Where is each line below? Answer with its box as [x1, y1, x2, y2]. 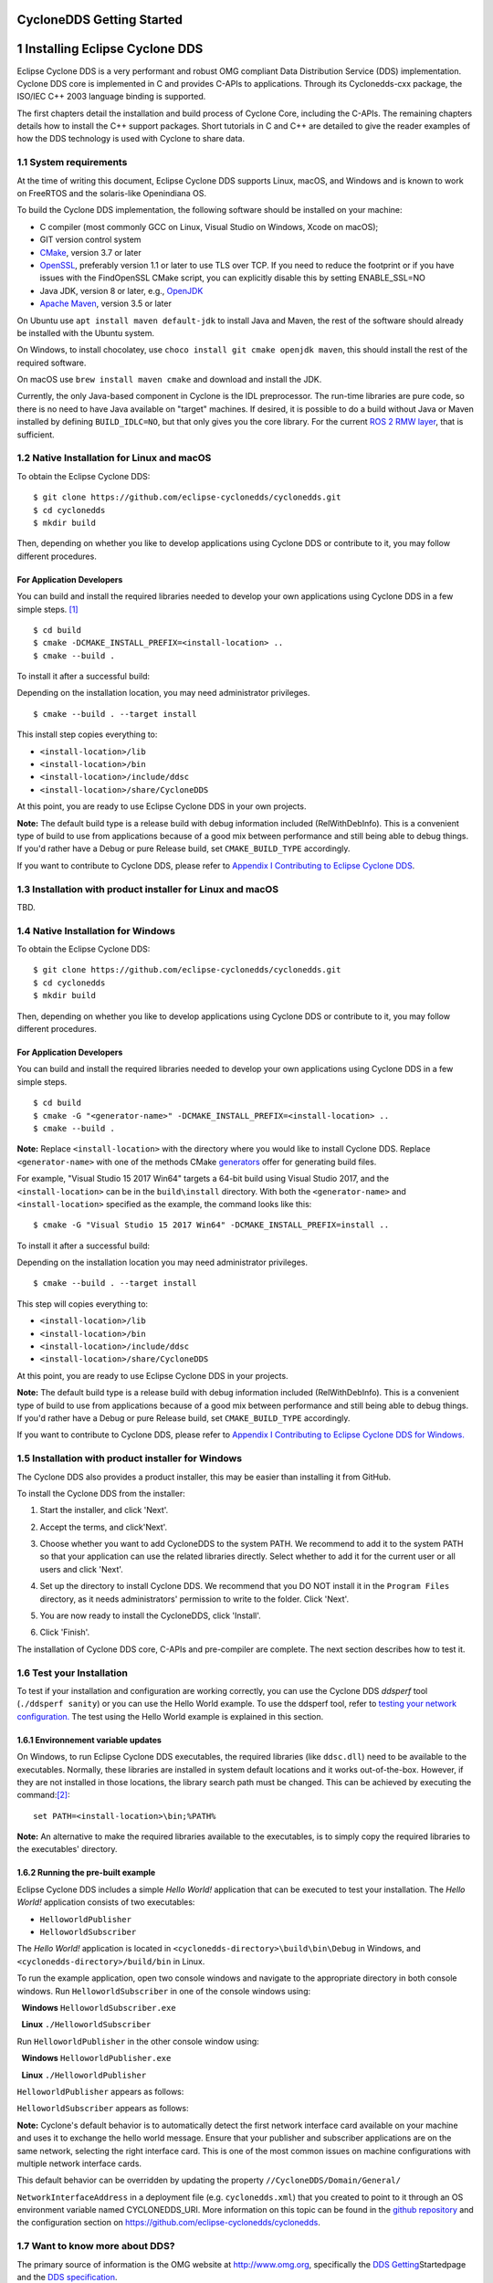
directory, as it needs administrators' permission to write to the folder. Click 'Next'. [39, 1594, 350, 1604]
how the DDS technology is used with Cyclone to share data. [16, 133, 246, 144]
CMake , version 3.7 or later [39, 247, 142, 258]
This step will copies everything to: [16, 1298, 149, 1310]
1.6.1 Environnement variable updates [16, 1734, 162, 1745]
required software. [16, 357, 87, 368]
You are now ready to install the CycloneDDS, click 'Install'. [39, 1610, 262, 1621]
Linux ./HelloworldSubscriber [21, 2019, 152, 2030]
